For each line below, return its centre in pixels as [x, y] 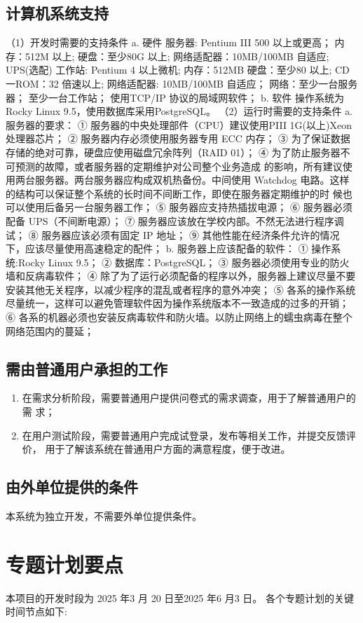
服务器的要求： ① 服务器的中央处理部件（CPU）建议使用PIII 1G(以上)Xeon [179, 124]
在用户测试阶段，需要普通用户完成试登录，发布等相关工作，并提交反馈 [184, 435]
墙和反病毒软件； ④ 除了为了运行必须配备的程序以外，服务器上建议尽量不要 [181, 276]
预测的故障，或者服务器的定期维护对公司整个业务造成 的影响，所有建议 [179, 166]
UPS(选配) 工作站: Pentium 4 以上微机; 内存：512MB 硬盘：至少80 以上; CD [178, 70]
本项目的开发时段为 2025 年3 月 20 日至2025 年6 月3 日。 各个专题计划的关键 [180, 597]
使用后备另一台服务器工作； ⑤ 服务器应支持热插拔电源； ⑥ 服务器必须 [189, 207]
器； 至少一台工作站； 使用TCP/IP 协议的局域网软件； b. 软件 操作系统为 [175, 97]
